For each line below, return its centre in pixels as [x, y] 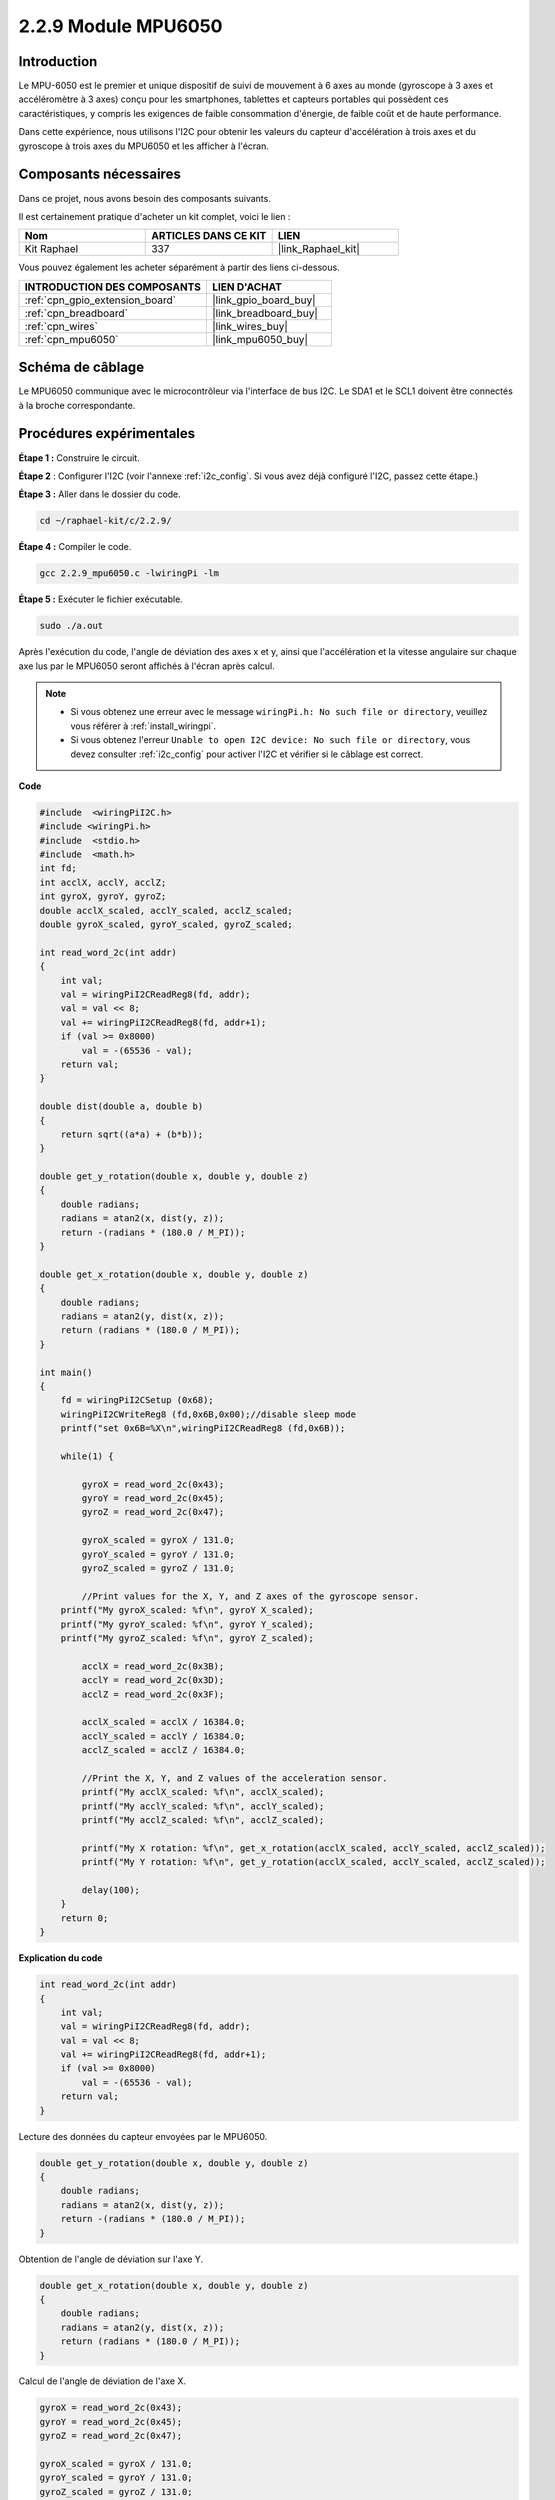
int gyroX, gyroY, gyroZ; [103, 896]
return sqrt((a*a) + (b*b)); [132, 1134]
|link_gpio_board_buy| [263, 300]
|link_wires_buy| [250, 326]
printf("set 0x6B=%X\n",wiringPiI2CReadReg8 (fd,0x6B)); [203, 1428]
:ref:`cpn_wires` [61, 326]
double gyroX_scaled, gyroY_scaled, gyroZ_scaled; [166, 924]
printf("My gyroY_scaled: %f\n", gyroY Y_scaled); [187, 1624]
